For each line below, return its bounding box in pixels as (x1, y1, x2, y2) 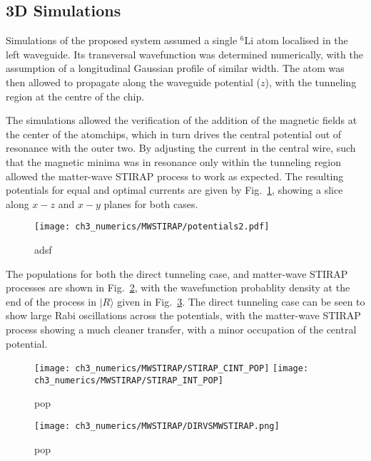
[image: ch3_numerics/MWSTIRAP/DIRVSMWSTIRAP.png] (34, 421, 280, 432)
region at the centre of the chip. (6, 88, 145, 103)
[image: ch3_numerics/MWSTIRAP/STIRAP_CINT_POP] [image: (34, 363, 309, 374)
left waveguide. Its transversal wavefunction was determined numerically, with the (6, 46, 363, 61)
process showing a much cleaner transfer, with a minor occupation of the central (6, 321, 357, 336)
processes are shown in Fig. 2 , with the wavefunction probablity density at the (6, 280, 350, 295)
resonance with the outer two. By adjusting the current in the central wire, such (6, 140, 356, 155)
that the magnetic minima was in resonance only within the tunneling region (6, 154, 342, 169)
